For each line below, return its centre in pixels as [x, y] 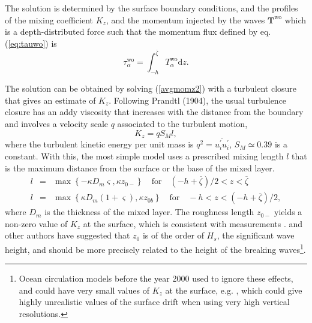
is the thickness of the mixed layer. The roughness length [149, 212]
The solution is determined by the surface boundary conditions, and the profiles [151, 8]
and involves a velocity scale [57, 124]
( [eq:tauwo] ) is [31, 43]
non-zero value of [36, 223]
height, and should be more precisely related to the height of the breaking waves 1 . [155, 248]
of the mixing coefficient [49, 19]
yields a [288, 212]
